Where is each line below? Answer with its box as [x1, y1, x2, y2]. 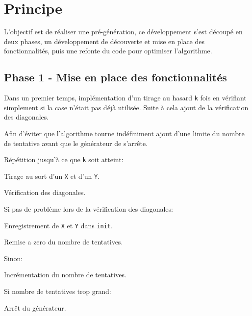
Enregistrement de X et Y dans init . [4, 220, 113, 230]
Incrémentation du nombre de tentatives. [4, 269, 126, 280]
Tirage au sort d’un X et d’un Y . [4, 170, 100, 181]
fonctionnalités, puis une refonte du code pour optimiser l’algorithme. [4, 46, 212, 56]
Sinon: [4, 253, 23, 263]
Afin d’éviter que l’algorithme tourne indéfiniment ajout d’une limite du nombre [4, 128, 245, 138]
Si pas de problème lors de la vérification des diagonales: [4, 204, 173, 214]
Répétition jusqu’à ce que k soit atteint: [4, 154, 124, 165]
